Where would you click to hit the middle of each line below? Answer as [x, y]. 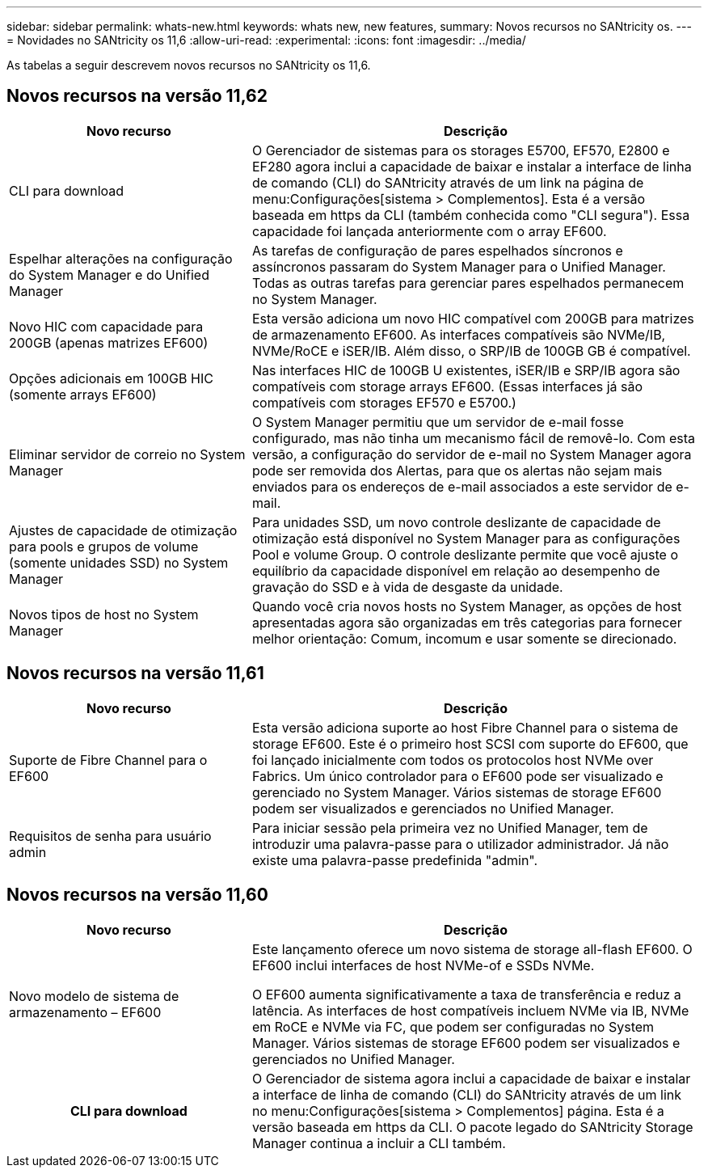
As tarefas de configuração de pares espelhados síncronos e [437, 250]
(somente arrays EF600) [83, 394]
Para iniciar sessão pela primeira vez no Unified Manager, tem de [450, 828]
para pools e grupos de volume [104, 546]
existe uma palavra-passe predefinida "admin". [395, 860]
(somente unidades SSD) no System [119, 562]
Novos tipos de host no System [104, 614]
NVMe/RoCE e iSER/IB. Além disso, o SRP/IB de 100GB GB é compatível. [471, 351]
